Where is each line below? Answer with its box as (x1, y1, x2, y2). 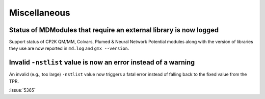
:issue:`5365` (9, 87, 36, 93)
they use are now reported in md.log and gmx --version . (9, 45, 130, 51)
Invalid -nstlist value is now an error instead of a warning (9, 59, 195, 67)
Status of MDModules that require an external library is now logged (9, 26, 219, 34)
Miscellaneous (9, 7, 71, 18)
